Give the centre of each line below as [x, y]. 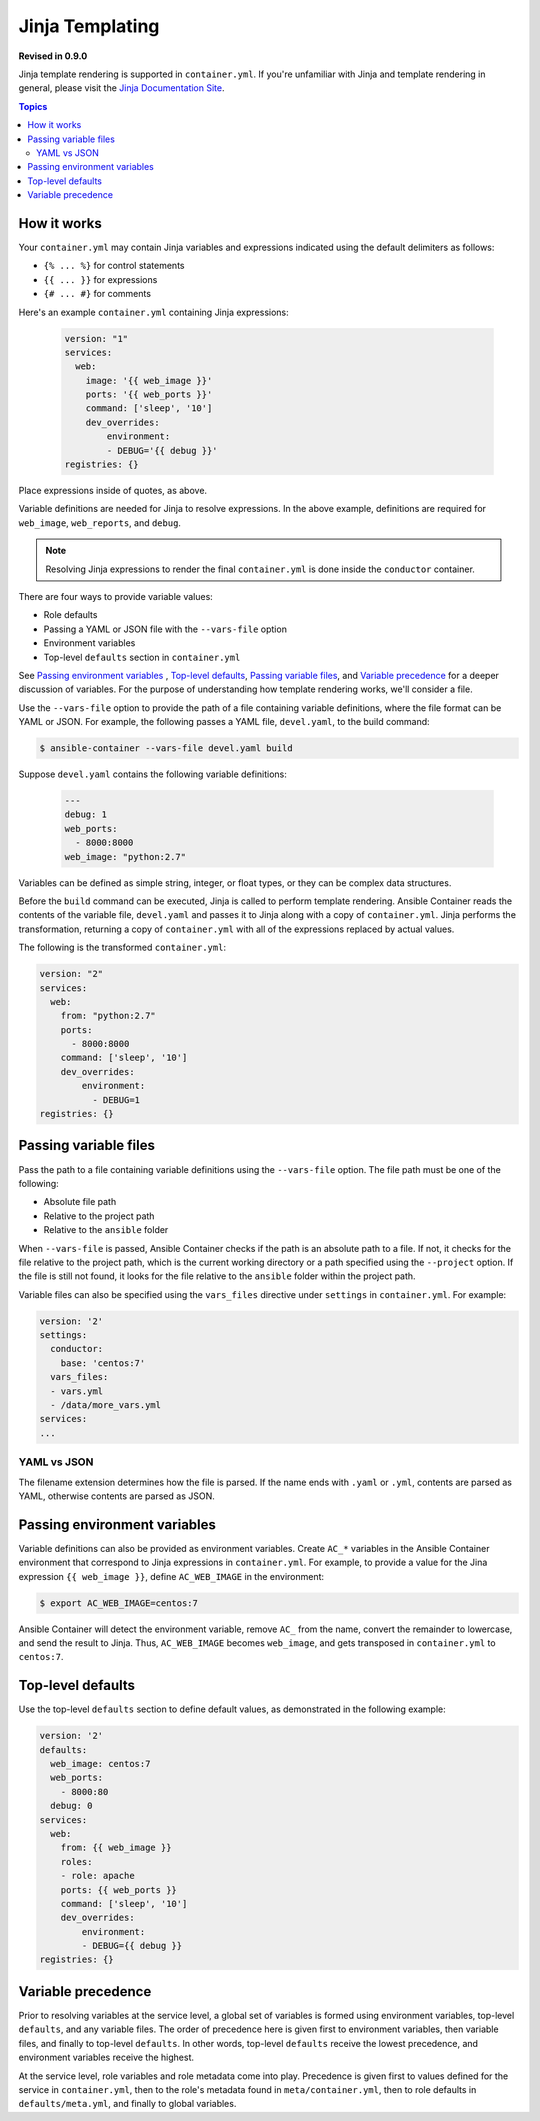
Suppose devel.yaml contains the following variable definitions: [152, 774]
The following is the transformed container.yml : [122, 947]
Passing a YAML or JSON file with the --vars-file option [165, 629]
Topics [33, 106]
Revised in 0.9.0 [53, 56]
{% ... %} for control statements [114, 266]
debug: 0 [71, 1806]
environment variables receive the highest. [106, 2057]
